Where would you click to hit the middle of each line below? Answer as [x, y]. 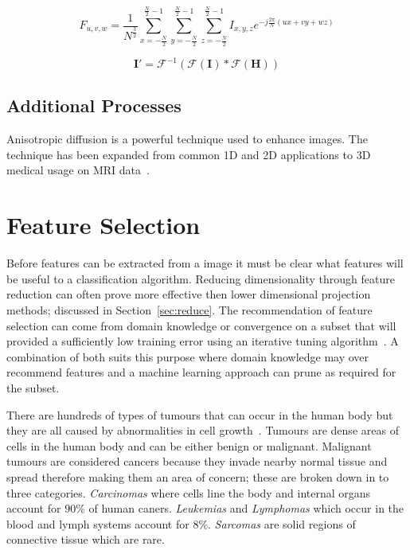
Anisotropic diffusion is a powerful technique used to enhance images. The [187, 139]
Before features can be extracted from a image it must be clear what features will [205, 263]
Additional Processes [94, 105]
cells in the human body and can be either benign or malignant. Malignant [189, 445]
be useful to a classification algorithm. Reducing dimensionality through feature [201, 278]
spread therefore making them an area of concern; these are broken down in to [198, 476]
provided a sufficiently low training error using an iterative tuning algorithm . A [203, 341]
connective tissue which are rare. [86, 539]
